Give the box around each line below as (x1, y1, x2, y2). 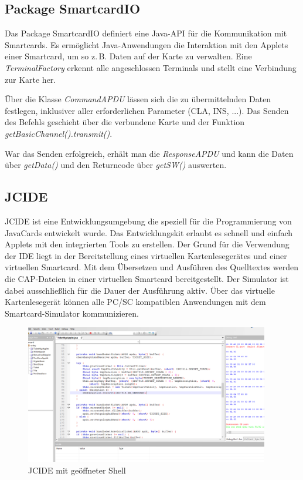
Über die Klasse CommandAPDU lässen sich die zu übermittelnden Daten (5, 93, 271, 105)
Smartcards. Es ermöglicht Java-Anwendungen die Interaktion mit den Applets (5, 38, 288, 51)
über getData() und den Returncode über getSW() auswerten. (5, 159, 227, 171)
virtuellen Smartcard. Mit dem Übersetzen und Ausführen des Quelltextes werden (5, 261, 299, 273)
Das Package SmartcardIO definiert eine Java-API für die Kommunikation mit (5, 27, 287, 39)
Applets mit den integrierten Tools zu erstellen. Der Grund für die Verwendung (5, 238, 290, 250)
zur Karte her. (5, 73, 56, 85)
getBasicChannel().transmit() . (5, 127, 113, 139)
